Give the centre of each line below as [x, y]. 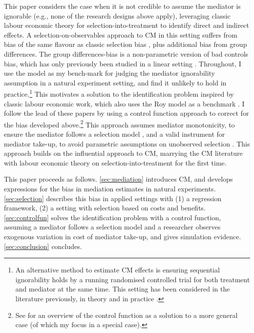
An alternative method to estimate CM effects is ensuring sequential [117, 270]
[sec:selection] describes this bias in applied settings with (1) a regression [113, 198]
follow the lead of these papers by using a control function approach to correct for [127, 113]
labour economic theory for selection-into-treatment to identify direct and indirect [127, 25]
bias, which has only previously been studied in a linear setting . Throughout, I [123, 63]
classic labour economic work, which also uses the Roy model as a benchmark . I [124, 103]
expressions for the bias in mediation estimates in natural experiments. [110, 188]
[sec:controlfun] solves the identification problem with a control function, [113, 217]
